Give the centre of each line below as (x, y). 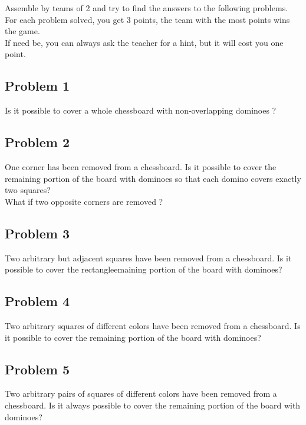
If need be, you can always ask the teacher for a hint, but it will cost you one (144, 42)
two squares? (28, 190)
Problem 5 (37, 369)
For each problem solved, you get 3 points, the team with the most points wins (147, 19)
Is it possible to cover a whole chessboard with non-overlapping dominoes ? (141, 110)
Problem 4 (37, 301)
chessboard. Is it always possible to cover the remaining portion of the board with (153, 405)
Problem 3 (37, 233)
